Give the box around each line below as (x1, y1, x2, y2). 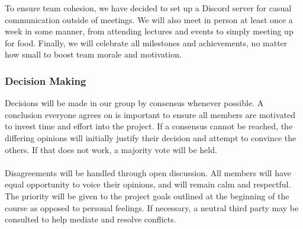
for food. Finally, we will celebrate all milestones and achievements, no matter (5, 36, 288, 49)
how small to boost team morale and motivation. (5, 48, 182, 61)
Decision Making (5, 73, 86, 88)
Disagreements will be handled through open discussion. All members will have (5, 166, 291, 179)
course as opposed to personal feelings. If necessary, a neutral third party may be (5, 201, 299, 214)
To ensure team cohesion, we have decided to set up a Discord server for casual (5, 2, 292, 14)
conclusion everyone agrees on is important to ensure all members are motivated (5, 108, 295, 120)
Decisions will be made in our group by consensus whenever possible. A (5, 97, 264, 109)
